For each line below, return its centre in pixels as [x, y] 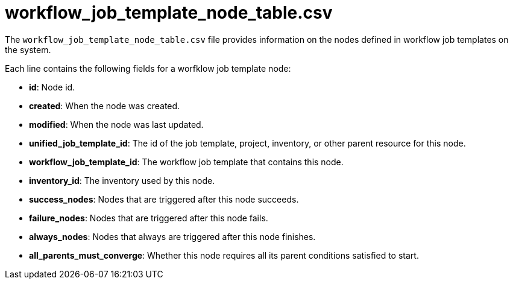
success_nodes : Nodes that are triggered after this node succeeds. [164, 199]
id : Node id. [52, 87]
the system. [28, 49]
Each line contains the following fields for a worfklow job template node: [148, 68]
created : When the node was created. [105, 106]
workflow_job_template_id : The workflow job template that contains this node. [186, 162]
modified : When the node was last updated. [116, 124]
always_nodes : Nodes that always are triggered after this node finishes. [172, 236]
